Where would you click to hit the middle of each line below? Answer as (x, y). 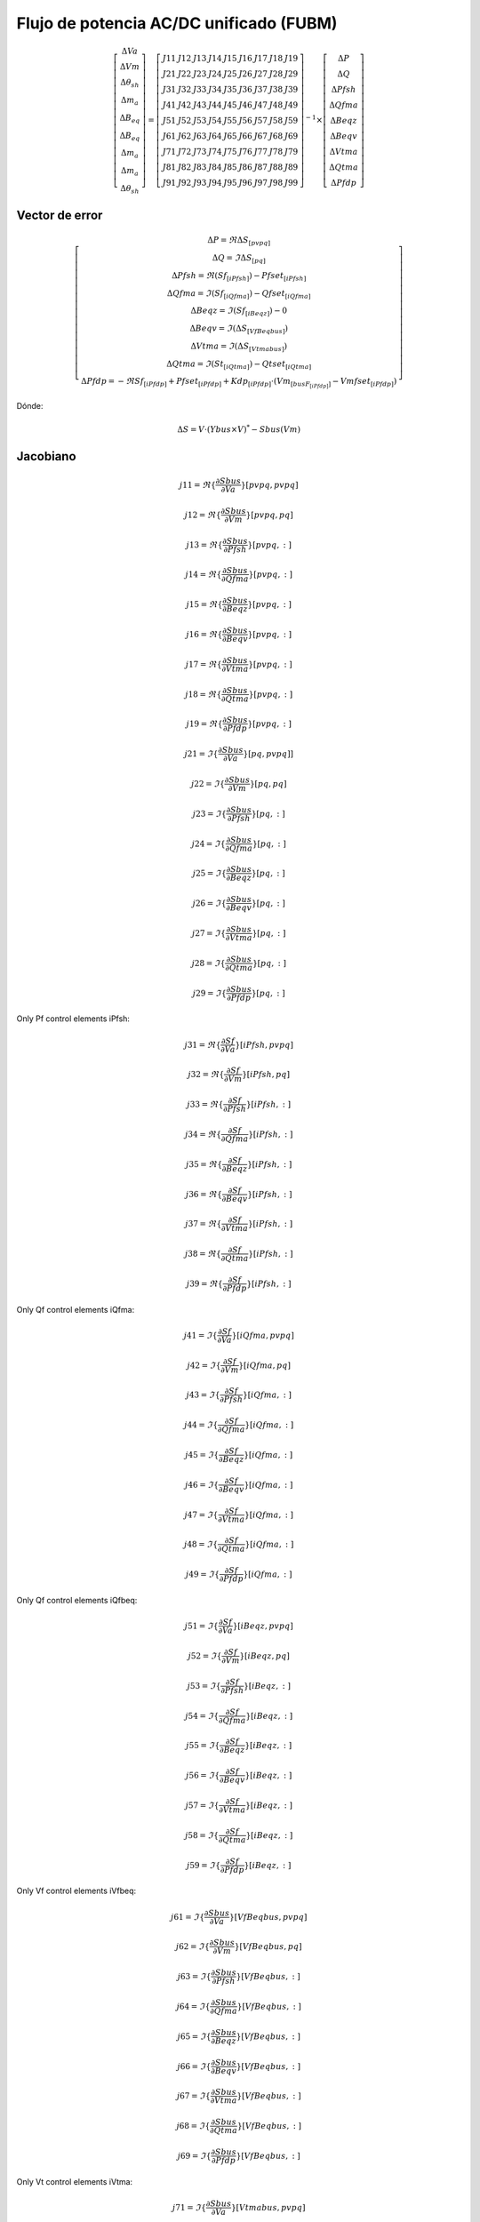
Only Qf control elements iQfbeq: (77, 1601)
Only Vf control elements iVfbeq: (76, 1891)
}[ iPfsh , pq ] (266, 1074)
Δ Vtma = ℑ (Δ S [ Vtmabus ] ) (239, 347)
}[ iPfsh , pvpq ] (264, 1045)
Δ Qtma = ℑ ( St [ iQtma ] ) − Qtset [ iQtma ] (239, 364)
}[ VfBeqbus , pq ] (268, 1946)
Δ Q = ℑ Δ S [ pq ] (239, 259)
